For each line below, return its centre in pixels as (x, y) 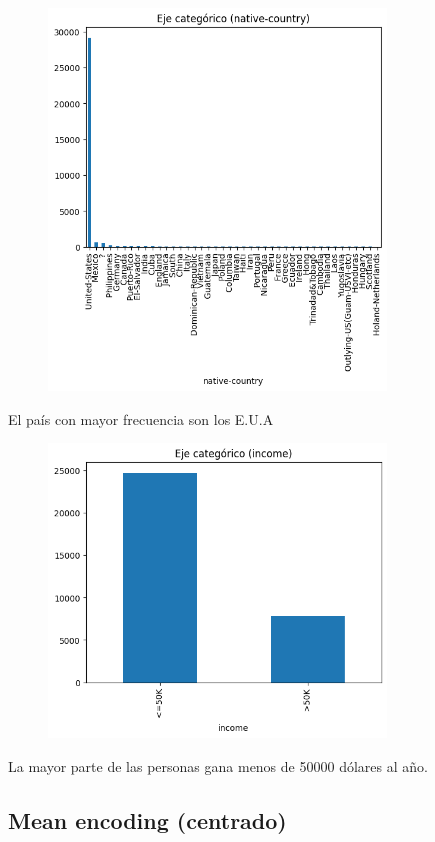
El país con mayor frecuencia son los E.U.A (141, 418)
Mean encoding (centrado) (147, 820)
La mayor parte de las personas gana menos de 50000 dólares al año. (218, 766)
